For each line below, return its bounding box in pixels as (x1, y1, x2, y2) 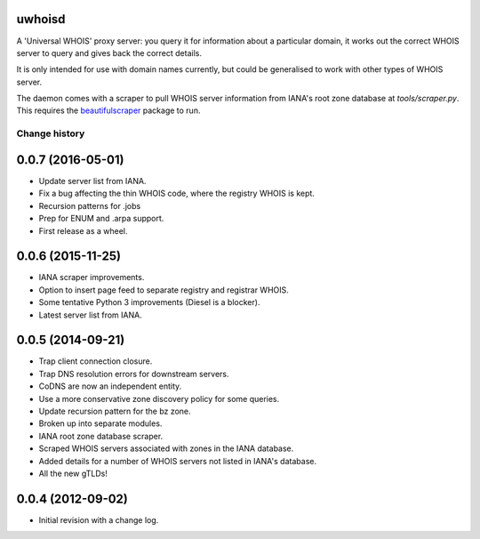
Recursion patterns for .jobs (38, 200, 141, 211)
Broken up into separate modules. (38, 418, 163, 429)
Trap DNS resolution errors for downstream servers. (38, 368, 230, 379)
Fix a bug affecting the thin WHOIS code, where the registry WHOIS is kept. (38, 188, 316, 199)
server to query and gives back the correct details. (16, 47, 202, 58)
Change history (16, 127, 85, 140)
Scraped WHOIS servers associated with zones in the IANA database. (38, 443, 294, 454)
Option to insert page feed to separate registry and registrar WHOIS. (38, 285, 289, 295)
